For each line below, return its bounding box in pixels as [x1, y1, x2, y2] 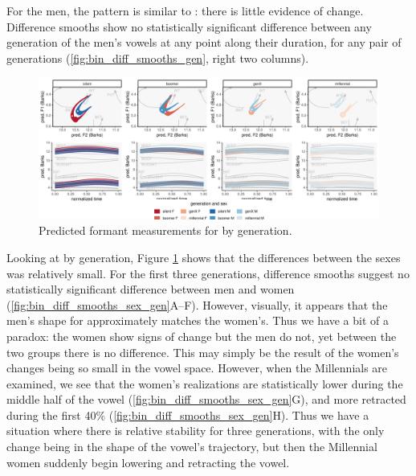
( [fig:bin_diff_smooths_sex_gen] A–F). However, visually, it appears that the [6, 296, 388, 313]
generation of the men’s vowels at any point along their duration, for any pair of [6, 34, 402, 51]
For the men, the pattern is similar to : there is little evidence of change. [6, 2, 364, 18]
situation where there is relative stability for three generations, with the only [6, 422, 385, 439]
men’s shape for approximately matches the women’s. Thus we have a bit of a [6, 312, 389, 329]
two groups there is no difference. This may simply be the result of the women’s [6, 343, 399, 360]
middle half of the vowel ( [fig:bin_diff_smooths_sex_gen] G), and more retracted [6, 391, 406, 408]
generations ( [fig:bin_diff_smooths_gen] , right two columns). [6, 49, 309, 66]
